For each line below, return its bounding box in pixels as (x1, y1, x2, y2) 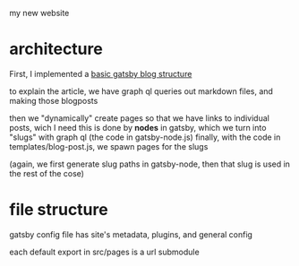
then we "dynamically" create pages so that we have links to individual (9, 112, 270, 124)
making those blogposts (9, 95, 98, 106)
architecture (9, 39, 103, 59)
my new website (9, 8, 70, 18)
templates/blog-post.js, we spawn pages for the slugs (9, 141, 209, 151)
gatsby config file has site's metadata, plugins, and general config (9, 228, 253, 240)
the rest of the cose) (9, 167, 85, 178)
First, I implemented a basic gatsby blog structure (9, 68, 192, 79)
